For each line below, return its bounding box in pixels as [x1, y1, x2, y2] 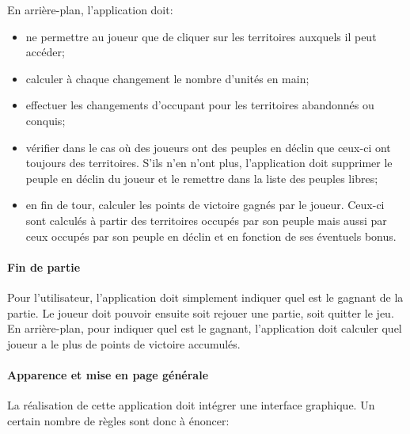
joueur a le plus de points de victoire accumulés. [7, 335, 241, 352]
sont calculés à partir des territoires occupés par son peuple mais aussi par [25, 211, 387, 228]
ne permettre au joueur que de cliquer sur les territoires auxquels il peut [25, 28, 377, 44]
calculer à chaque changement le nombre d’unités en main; [25, 70, 309, 86]
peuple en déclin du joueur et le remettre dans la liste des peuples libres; [25, 169, 378, 186]
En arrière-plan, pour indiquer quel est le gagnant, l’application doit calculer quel [7, 320, 402, 337]
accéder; [25, 44, 65, 60]
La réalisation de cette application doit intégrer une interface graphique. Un [7, 397, 375, 413]
